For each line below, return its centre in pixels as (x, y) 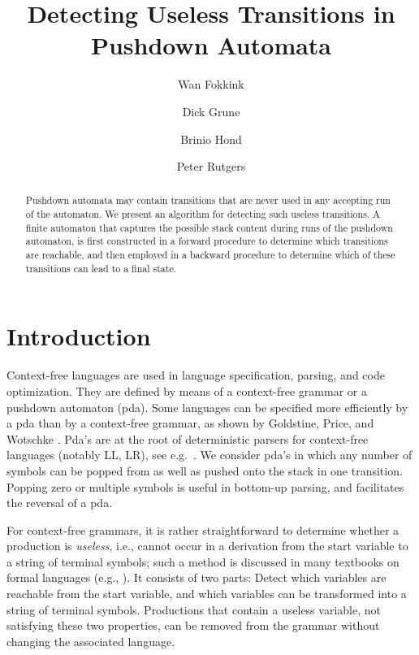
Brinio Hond (211, 139)
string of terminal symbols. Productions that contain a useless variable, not (194, 609)
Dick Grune (211, 111)
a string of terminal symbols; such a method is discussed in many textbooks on (203, 561)
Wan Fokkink (211, 84)
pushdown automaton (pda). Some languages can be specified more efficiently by (207, 407)
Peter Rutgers (211, 166)
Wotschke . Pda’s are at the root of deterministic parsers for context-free (188, 438)
